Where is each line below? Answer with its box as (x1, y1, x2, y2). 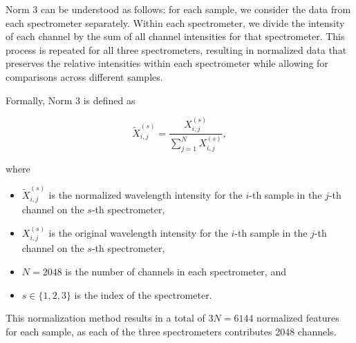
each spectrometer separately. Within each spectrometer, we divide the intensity (6, 15, 345, 30)
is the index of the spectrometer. (74, 287, 212, 302)
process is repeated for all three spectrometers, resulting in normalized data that (6, 42, 347, 57)
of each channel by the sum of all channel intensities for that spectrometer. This (6, 29, 345, 43)
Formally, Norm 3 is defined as (6, 92, 135, 107)
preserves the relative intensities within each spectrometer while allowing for (6, 56, 328, 70)
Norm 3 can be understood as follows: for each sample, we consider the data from (6, 2, 351, 16)
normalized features (256, 311, 339, 325)
